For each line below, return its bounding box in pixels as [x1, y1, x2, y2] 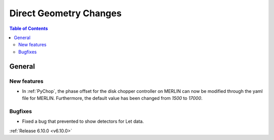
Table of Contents [9, 25, 48, 31]
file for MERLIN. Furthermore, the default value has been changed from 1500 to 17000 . [22, 95, 203, 101]
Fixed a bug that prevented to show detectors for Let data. [22, 118, 144, 124]
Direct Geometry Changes [9, 8, 122, 19]
